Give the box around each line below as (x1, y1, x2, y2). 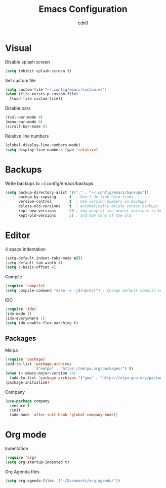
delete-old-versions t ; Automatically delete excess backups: (18, 204, 161, 209)
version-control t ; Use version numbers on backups (18, 199, 147, 204)
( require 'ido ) (5, 306, 37, 312)
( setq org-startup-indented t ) (5, 460, 70, 465)
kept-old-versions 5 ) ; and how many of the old (18, 213, 132, 218)
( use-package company (5, 398, 50, 404)
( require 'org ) (5, 455, 37, 460)
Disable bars (5, 105, 31, 111)
